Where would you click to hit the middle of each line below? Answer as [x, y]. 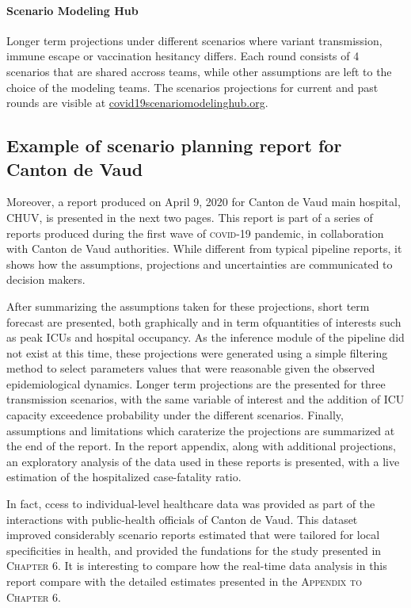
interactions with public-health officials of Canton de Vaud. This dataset [182, 519]
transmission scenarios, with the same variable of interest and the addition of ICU [205, 399]
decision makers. [46, 279]
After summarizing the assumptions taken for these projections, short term [188, 306]
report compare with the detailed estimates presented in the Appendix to [184, 581]
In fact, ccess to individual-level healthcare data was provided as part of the [191, 504]
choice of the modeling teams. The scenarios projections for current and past [192, 87]
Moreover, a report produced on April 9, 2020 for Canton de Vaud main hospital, [204, 202]
